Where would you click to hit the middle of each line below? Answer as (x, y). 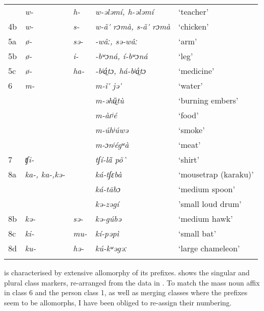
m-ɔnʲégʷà (112, 145)
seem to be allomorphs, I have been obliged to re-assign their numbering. (118, 302)
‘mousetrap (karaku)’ (216, 174)
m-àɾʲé (106, 115)
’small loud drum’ (210, 204)
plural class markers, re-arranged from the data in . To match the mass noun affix (132, 282)
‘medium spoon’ (207, 189)
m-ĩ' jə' (108, 85)
